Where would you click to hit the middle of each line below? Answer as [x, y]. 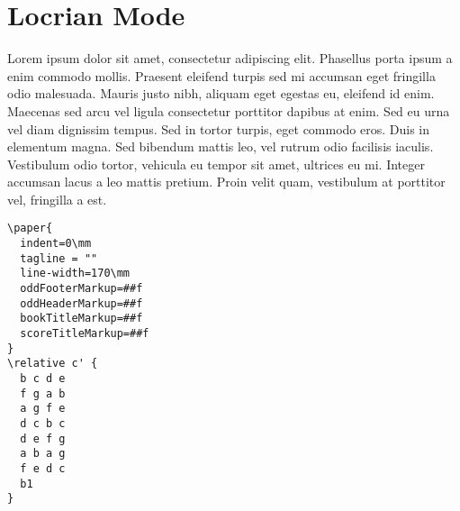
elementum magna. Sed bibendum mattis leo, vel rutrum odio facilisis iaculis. [221, 146]
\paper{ [30, 228]
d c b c [43, 424]
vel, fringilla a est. [57, 199]
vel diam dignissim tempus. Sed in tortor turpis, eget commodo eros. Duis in [219, 128]
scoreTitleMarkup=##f [85, 334]
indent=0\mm [56, 244]
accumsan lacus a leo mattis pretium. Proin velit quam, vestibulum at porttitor [226, 182]
